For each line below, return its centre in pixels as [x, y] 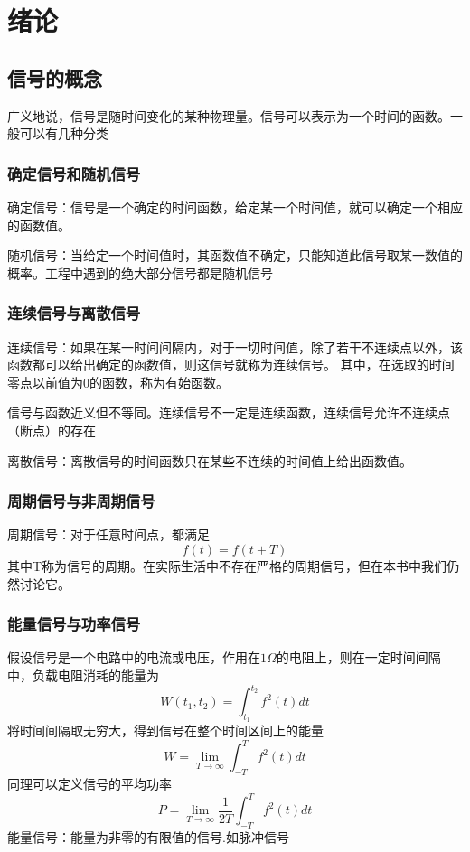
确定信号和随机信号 [74, 173]
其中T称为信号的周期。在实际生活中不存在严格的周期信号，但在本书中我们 [227, 565]
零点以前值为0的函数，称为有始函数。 [118, 382]
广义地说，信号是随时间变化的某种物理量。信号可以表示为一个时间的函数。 [229, 115]
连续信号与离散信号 [74, 313]
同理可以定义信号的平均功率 [89, 784]
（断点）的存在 [52, 430]
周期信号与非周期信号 [81, 501]
